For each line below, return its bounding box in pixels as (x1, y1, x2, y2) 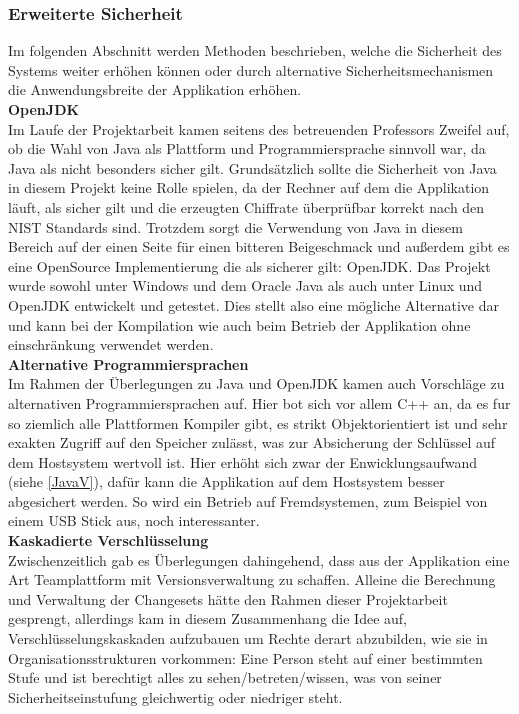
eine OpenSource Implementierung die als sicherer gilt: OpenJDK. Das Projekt (8, 255, 491, 276)
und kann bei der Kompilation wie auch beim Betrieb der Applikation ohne (8, 314, 471, 335)
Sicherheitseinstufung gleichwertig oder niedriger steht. (8, 686, 343, 707)
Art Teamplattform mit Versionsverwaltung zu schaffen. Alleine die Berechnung (8, 569, 496, 590)
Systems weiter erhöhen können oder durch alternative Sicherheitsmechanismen (8, 59, 494, 80)
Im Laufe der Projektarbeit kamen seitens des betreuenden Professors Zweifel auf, (8, 118, 510, 139)
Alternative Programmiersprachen (8, 353, 249, 374)
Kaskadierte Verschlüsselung (8, 530, 209, 551)
